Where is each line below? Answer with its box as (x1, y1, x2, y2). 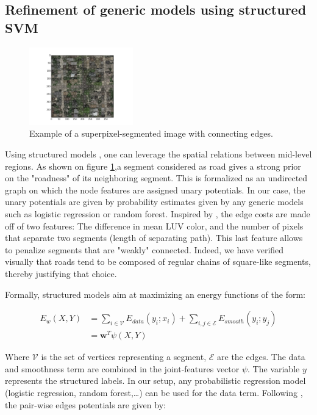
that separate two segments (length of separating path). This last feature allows (5, 231, 303, 244)
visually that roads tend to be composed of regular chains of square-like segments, (5, 255, 311, 268)
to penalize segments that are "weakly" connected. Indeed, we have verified (5, 243, 284, 256)
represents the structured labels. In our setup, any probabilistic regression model (5, 374, 306, 387)
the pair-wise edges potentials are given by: (5, 398, 166, 411)
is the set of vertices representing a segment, (41, 350, 207, 363)
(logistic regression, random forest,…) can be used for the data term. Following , (5, 386, 303, 399)
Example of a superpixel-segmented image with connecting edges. (29, 127, 273, 140)
